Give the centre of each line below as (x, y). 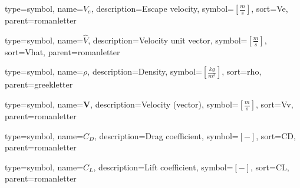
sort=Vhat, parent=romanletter (62, 51)
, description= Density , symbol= (145, 71)
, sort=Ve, (270, 8)
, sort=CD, (276, 135)
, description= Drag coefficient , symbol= (167, 135)
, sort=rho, (242, 71)
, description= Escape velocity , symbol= (163, 8)
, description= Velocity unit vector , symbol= (168, 40)
